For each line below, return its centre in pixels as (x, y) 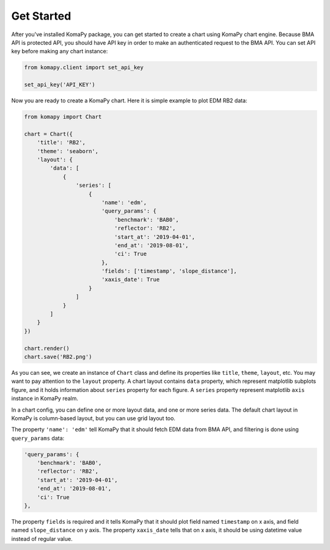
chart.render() (47, 348)
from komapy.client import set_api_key (84, 68)
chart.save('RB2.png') (58, 357)
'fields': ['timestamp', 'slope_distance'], (169, 271)
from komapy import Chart (63, 117)
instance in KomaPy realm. (45, 399)
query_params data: (38, 438)
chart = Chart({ (49, 134)
